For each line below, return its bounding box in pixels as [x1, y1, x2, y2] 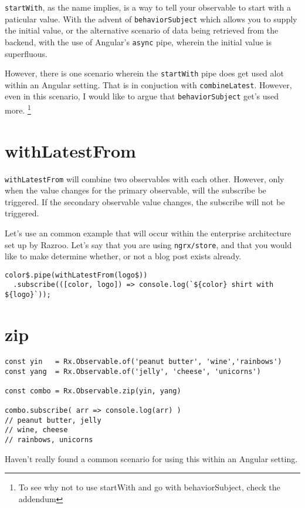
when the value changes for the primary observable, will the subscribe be [5, 184, 266, 196]
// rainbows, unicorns [5, 436, 93, 444]
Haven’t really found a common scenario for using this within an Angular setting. [5, 452, 298, 464]
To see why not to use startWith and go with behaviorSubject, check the [18, 481, 280, 493]
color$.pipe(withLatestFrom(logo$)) [5, 270, 148, 279]
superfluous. [5, 47, 48, 59]
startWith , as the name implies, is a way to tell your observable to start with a [5, 1, 291, 13]
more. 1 [5, 102, 31, 116]
